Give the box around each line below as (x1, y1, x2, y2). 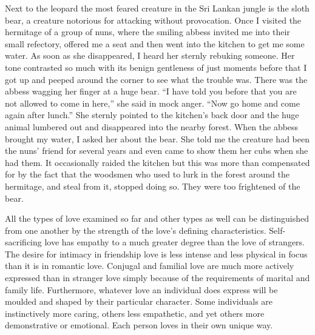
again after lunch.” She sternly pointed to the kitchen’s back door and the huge (5, 108, 299, 121)
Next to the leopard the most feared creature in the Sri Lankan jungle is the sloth (5, 2, 310, 14)
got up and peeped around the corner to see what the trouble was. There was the (5, 73, 308, 85)
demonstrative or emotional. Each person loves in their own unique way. (5, 319, 273, 331)
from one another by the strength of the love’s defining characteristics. (5, 224, 266, 236)
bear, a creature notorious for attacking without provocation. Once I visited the (5, 13, 302, 26)
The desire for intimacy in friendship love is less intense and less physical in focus (5, 247, 308, 260)
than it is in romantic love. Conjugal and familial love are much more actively (5, 259, 294, 272)
